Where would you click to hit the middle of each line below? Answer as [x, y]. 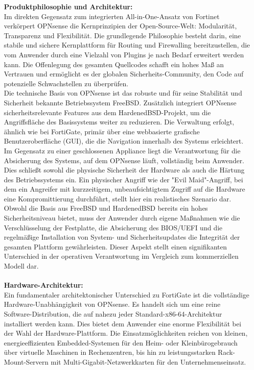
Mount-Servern [26, 361]
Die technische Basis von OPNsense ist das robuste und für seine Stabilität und [123, 93]
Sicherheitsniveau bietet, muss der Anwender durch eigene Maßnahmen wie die [122, 218]
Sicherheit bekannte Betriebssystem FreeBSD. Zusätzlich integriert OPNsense [120, 102]
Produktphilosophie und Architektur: [68, 6]
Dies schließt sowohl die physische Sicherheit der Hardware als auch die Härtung [124, 170]
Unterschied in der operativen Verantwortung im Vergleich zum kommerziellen [121, 256]
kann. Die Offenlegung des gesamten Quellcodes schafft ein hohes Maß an [114, 64]
